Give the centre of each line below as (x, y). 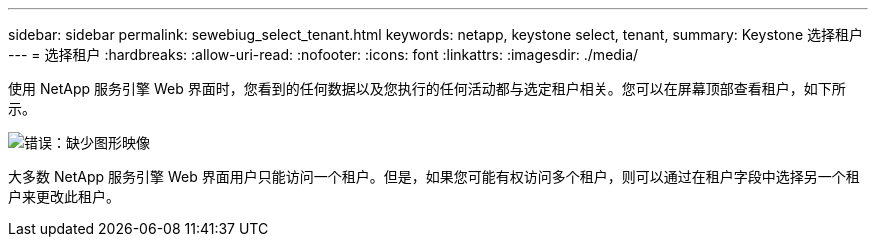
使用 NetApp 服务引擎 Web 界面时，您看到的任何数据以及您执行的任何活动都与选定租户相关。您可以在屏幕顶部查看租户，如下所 (427, 88)
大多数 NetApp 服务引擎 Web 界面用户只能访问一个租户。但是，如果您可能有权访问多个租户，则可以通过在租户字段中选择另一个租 (434, 176)
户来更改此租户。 (64, 196)
